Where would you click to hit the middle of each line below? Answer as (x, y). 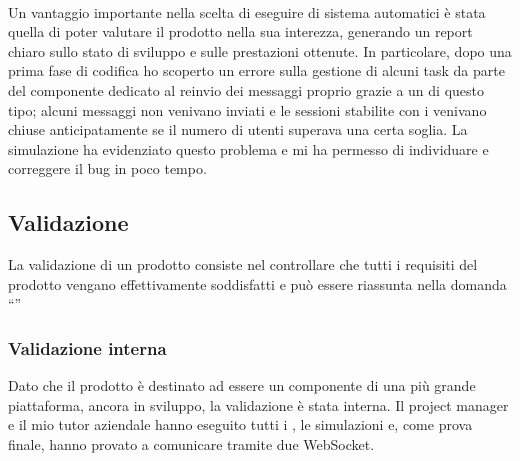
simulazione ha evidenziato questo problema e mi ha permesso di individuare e (248, 148)
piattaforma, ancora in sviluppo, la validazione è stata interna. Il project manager (258, 404)
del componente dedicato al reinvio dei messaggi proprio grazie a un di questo (246, 89)
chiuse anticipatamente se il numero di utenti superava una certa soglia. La (238, 129)
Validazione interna (87, 347)
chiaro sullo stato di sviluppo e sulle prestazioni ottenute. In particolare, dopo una (260, 50)
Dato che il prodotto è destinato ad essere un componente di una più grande (242, 385)
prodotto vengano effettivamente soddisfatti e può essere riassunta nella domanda (257, 283)
